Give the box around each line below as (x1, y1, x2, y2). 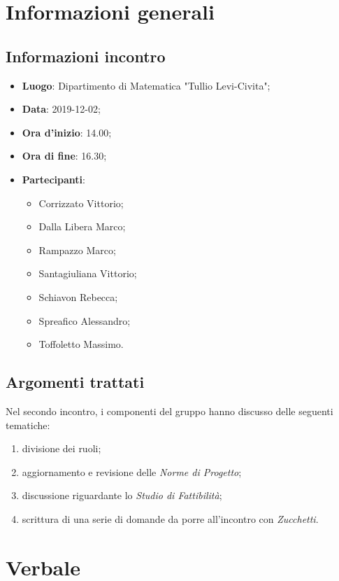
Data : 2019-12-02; (22, 101, 101, 116)
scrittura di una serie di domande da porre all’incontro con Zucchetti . (22, 511, 319, 526)
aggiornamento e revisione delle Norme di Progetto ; (22, 464, 242, 479)
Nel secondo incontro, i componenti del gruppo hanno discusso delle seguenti (6, 403, 333, 418)
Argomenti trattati (6, 371, 145, 393)
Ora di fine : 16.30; (22, 148, 107, 163)
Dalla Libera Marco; (38, 219, 126, 234)
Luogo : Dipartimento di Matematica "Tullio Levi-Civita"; (22, 78, 271, 92)
